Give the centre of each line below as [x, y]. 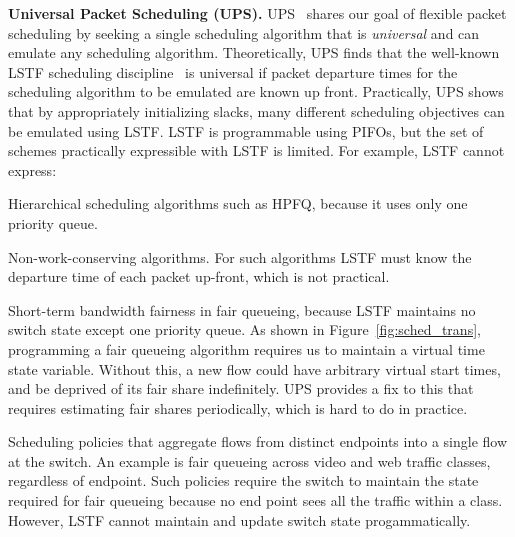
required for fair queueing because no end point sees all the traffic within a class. [255, 500]
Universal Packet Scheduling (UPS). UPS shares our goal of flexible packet [257, 13]
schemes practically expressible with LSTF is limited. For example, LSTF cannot [256, 150]
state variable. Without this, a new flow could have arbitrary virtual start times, [254, 368]
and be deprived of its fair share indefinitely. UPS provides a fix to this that [241, 388]
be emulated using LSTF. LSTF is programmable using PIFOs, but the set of [246, 130]
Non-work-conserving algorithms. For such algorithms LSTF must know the [240, 256]
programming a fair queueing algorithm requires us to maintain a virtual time [246, 348]
